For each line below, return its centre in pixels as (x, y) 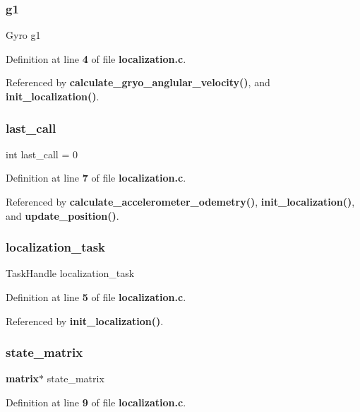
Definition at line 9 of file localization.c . (96, 402)
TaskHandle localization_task (70, 273)
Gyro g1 (23, 35)
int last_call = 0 (42, 154)
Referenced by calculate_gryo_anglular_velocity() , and (138, 82)
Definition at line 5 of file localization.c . (96, 297)
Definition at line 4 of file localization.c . (96, 58)
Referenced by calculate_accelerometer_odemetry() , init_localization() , (180, 201)
